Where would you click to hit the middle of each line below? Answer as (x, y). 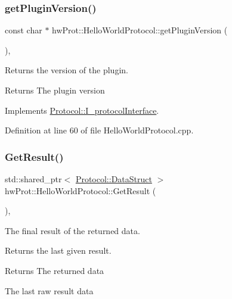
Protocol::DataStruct (114, 179)
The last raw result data (49, 290)
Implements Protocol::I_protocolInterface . (82, 110)
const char (24, 30)
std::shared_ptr (33, 179)
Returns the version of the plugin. (66, 70)
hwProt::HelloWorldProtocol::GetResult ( (81, 190)
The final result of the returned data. (72, 230)
